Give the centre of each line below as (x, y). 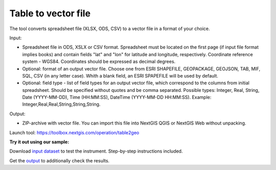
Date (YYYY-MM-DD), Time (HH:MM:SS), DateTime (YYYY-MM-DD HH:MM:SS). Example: (117, 98)
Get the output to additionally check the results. (60, 160)
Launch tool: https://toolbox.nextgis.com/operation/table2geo (74, 132)
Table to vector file (50, 13)
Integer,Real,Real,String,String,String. (61, 104)
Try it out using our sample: (39, 142)
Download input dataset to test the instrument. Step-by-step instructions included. (96, 151)
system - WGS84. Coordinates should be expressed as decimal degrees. (99, 62)
